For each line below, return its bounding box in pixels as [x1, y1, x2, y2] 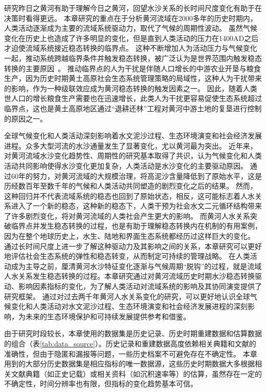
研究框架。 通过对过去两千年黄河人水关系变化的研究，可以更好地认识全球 [4, 291, 250, 301]
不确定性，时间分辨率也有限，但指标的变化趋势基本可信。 [4, 378, 197, 389]
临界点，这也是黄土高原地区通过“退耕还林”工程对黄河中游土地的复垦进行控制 [4, 102, 262, 113]
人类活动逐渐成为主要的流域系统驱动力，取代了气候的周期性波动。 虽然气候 [4, 23, 257, 33]
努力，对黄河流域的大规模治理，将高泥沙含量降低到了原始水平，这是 [32, 170, 262, 181]
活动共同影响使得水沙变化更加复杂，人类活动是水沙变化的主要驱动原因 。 [4, 160, 248, 171]
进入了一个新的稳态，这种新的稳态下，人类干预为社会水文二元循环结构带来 [11, 200, 262, 211]
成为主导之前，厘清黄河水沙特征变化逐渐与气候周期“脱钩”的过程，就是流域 [11, 260, 262, 271]
